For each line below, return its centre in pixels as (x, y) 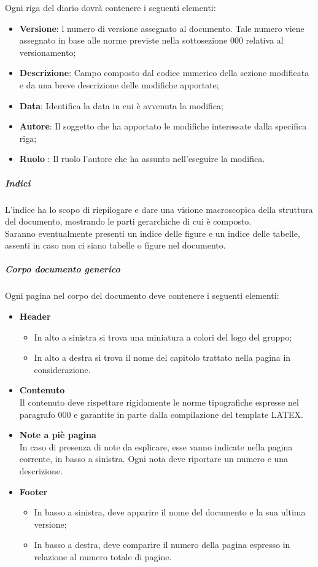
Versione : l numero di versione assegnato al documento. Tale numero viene (162, 28)
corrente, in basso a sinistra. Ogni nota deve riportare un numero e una (154, 459)
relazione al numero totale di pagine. (103, 556)
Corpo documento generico (63, 269)
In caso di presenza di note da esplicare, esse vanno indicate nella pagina (156, 446)
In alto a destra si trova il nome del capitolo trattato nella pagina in (162, 357)
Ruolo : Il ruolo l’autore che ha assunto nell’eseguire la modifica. (142, 159)
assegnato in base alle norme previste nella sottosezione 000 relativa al (151, 40)
